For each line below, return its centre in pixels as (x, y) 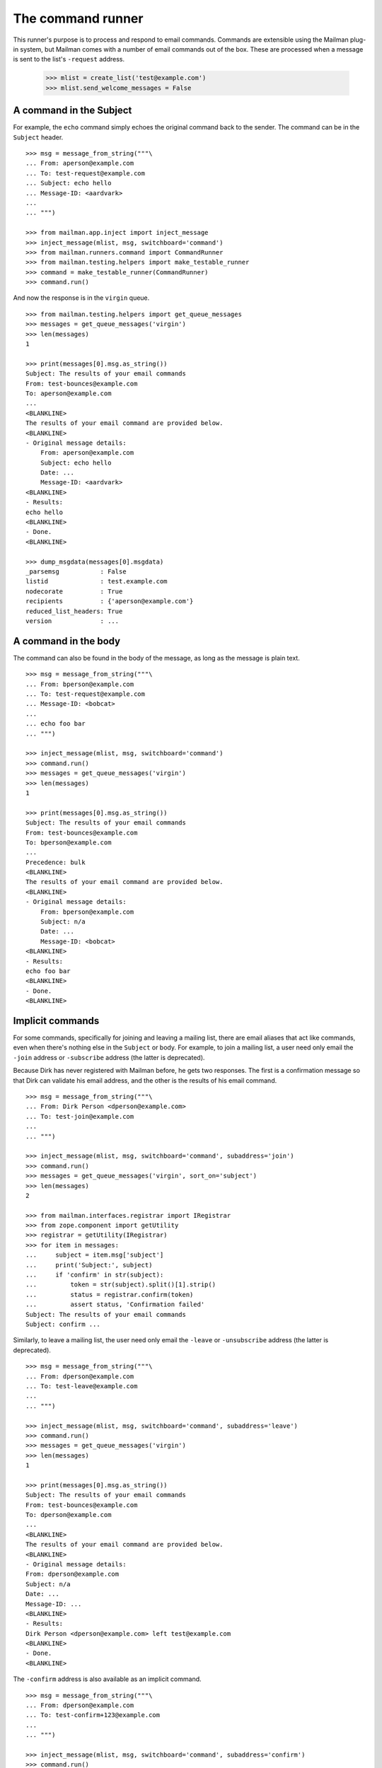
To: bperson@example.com (69, 842)
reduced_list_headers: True (74, 611)
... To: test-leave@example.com (82, 1386)
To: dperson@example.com (69, 1515)
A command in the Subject (73, 111)
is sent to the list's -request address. (69, 59)
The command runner (78, 18)
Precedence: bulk (56, 862)
